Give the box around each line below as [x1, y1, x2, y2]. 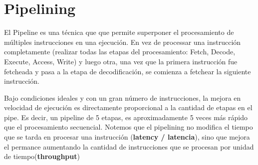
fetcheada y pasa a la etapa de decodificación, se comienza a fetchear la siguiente [4, 66, 251, 76]
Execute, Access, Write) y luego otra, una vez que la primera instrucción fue [4, 56, 238, 66]
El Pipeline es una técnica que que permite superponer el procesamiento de [4, 27, 234, 37]
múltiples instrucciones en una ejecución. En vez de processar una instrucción [4, 36, 241, 47]
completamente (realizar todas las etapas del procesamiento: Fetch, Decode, [4, 46, 236, 57]
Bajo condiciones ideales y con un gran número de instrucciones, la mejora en [4, 92, 241, 103]
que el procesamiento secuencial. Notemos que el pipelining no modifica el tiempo [4, 122, 253, 132]
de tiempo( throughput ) [4, 151, 80, 162]
